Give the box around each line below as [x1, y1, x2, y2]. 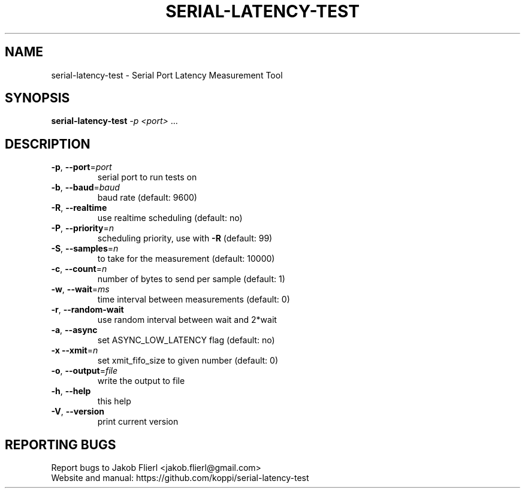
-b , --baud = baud [51, 182, 120, 193]
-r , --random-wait [51, 304, 124, 315]
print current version [97, 416, 179, 427]
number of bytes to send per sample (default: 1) [97, 274, 285, 285]
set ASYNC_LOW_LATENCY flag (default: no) [97, 335, 275, 346]
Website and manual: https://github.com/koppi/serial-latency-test [51, 473, 309, 483]
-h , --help [51, 386, 91, 397]
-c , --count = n [51, 264, 107, 274]
